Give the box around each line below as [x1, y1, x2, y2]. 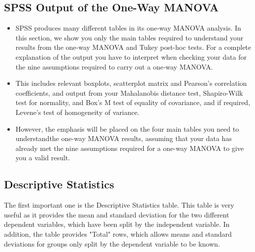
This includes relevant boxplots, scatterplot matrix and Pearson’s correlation [15, 78, 247, 88]
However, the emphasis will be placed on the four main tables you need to [15, 123, 239, 134]
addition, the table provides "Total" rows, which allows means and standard [4, 228, 232, 239]
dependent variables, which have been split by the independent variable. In [4, 219, 230, 229]
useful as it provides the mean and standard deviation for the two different [4, 209, 229, 219]
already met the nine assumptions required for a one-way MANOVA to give [15, 143, 244, 153]
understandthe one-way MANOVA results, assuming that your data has [15, 133, 232, 144]
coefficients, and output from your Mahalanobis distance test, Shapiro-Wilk [15, 87, 243, 98]
